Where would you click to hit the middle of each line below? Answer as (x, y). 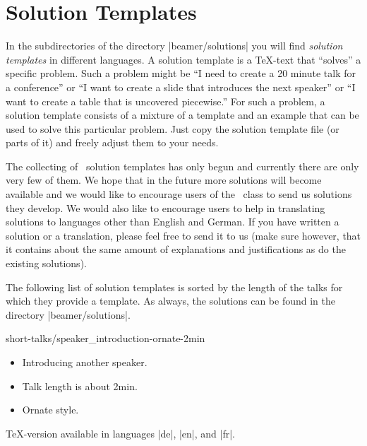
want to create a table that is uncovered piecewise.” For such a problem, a (166, 101)
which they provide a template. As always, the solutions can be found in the (171, 301)
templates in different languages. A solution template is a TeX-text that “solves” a (183, 59)
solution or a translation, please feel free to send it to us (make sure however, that (183, 235)
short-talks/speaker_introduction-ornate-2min (106, 338)
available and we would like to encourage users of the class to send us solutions (179, 194)
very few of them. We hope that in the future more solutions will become (164, 180)
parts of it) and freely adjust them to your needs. (112, 142)
